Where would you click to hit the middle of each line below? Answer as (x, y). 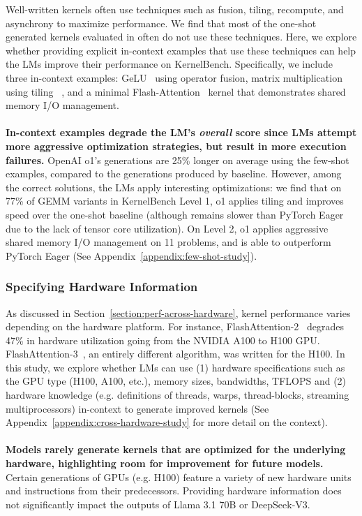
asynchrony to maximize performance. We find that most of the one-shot (161, 23)
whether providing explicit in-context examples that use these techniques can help (181, 50)
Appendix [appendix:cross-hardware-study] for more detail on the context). (167, 422)
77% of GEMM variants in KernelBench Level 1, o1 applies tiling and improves (175, 201)
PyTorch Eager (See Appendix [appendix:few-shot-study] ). (131, 255)
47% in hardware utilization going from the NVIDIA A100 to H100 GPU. (163, 340)
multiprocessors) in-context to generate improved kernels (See (137, 408)
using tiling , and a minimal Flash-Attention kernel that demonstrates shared (176, 91)
